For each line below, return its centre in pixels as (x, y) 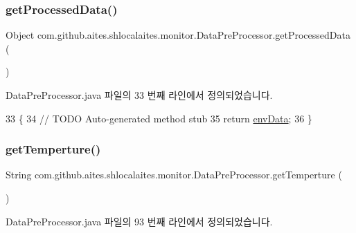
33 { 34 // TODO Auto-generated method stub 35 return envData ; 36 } (159, 118)
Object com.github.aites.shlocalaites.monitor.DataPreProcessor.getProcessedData (178, 35)
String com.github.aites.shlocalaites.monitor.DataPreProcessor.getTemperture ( (174, 175)
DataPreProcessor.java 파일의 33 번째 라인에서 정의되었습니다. (139, 95)
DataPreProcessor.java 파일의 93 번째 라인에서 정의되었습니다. (139, 221)
